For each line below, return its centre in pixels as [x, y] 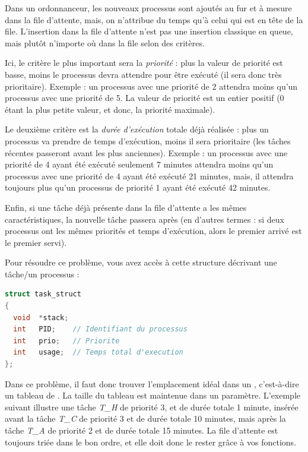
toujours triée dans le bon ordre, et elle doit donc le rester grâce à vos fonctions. [151, 442]
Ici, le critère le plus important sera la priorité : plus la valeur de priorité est [144, 63]
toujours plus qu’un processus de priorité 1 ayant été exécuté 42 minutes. [138, 187]
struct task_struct [43, 294]
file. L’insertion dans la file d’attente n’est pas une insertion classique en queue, [149, 31]
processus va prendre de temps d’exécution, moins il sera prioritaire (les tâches [148, 140]
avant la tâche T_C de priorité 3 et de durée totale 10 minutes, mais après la [145, 418]
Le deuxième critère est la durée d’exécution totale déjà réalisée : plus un [137, 129]
